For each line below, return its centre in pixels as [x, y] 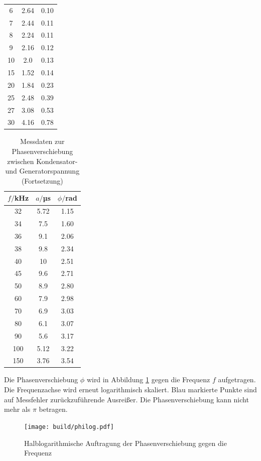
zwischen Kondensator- [42, 161]
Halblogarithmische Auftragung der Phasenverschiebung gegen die [125, 443]
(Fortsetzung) [42, 180]
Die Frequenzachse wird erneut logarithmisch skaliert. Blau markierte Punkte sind [130, 390]
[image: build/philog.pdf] [69, 427]
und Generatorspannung [42, 171]
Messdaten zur [42, 141]
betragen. [53, 409]
